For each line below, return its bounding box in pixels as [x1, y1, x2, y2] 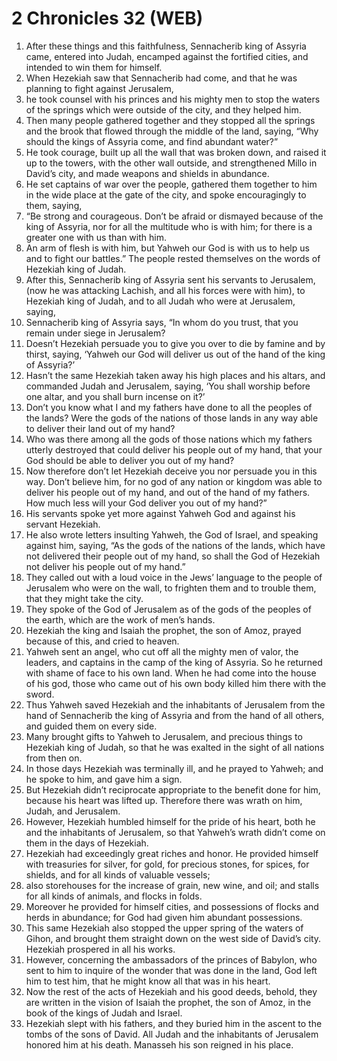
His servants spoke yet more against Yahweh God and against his [25, 507, 296, 519]
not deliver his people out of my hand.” [25, 560, 186, 572]
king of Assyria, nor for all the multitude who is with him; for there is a [25, 220, 313, 232]
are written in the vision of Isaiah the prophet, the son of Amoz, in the [25, 996, 312, 1008]
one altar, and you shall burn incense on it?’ [25, 390, 206, 402]
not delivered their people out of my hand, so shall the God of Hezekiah [25, 550, 321, 562]
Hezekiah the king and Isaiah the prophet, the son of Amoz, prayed [25, 624, 302, 636]
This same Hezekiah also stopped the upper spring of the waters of [25, 922, 304, 934]
